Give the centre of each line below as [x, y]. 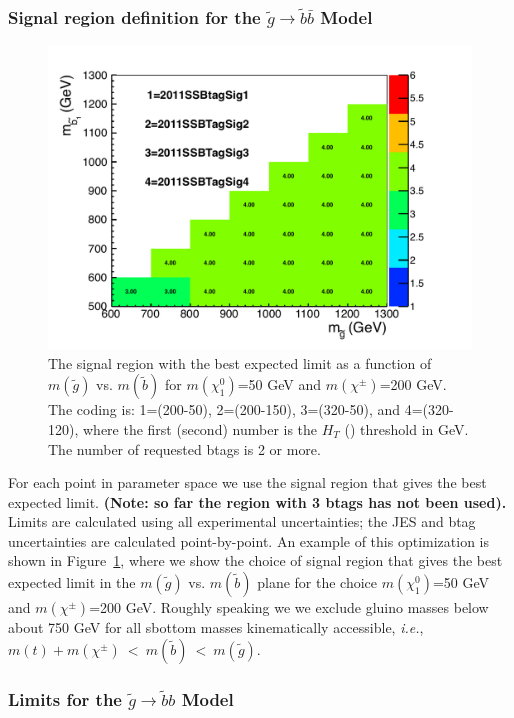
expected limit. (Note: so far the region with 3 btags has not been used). [257, 501]
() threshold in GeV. [406, 428]
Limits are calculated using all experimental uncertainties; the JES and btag [242, 521]
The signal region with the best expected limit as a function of [240, 362]
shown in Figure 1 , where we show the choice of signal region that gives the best [255, 560]
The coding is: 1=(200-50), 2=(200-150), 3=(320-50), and [224, 409]
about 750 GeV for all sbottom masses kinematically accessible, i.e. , [216, 627]
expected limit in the [72, 582]
